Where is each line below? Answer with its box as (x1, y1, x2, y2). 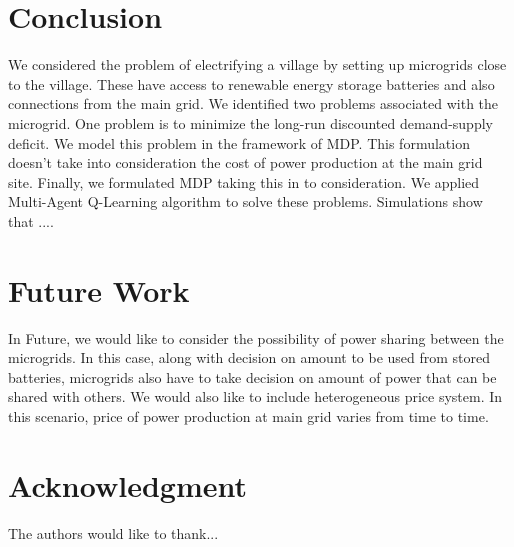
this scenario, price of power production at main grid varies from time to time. (8, 405, 489, 426)
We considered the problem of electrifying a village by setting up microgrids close (8, 54, 507, 75)
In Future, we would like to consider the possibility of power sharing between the (8, 327, 504, 348)
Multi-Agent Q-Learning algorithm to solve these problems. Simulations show (8, 191, 483, 212)
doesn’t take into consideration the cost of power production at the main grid (8, 152, 483, 173)
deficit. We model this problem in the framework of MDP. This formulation (8, 132, 470, 153)
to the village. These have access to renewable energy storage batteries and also (8, 73, 495, 94)
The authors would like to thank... (8, 522, 219, 543)
